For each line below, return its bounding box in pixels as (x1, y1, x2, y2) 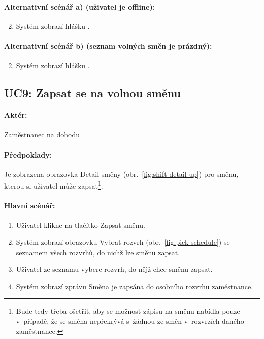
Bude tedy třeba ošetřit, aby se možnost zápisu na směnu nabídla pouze (16, 305, 240, 316)
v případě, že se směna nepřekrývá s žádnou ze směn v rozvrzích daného (16, 315, 244, 326)
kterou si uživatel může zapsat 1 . (4, 179, 103, 191)
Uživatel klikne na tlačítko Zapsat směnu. (16, 220, 145, 230)
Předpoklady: (4, 149, 52, 160)
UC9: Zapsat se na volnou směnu (4, 85, 181, 101)
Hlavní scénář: (4, 200, 55, 211)
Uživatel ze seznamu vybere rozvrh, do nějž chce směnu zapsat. (16, 264, 213, 274)
